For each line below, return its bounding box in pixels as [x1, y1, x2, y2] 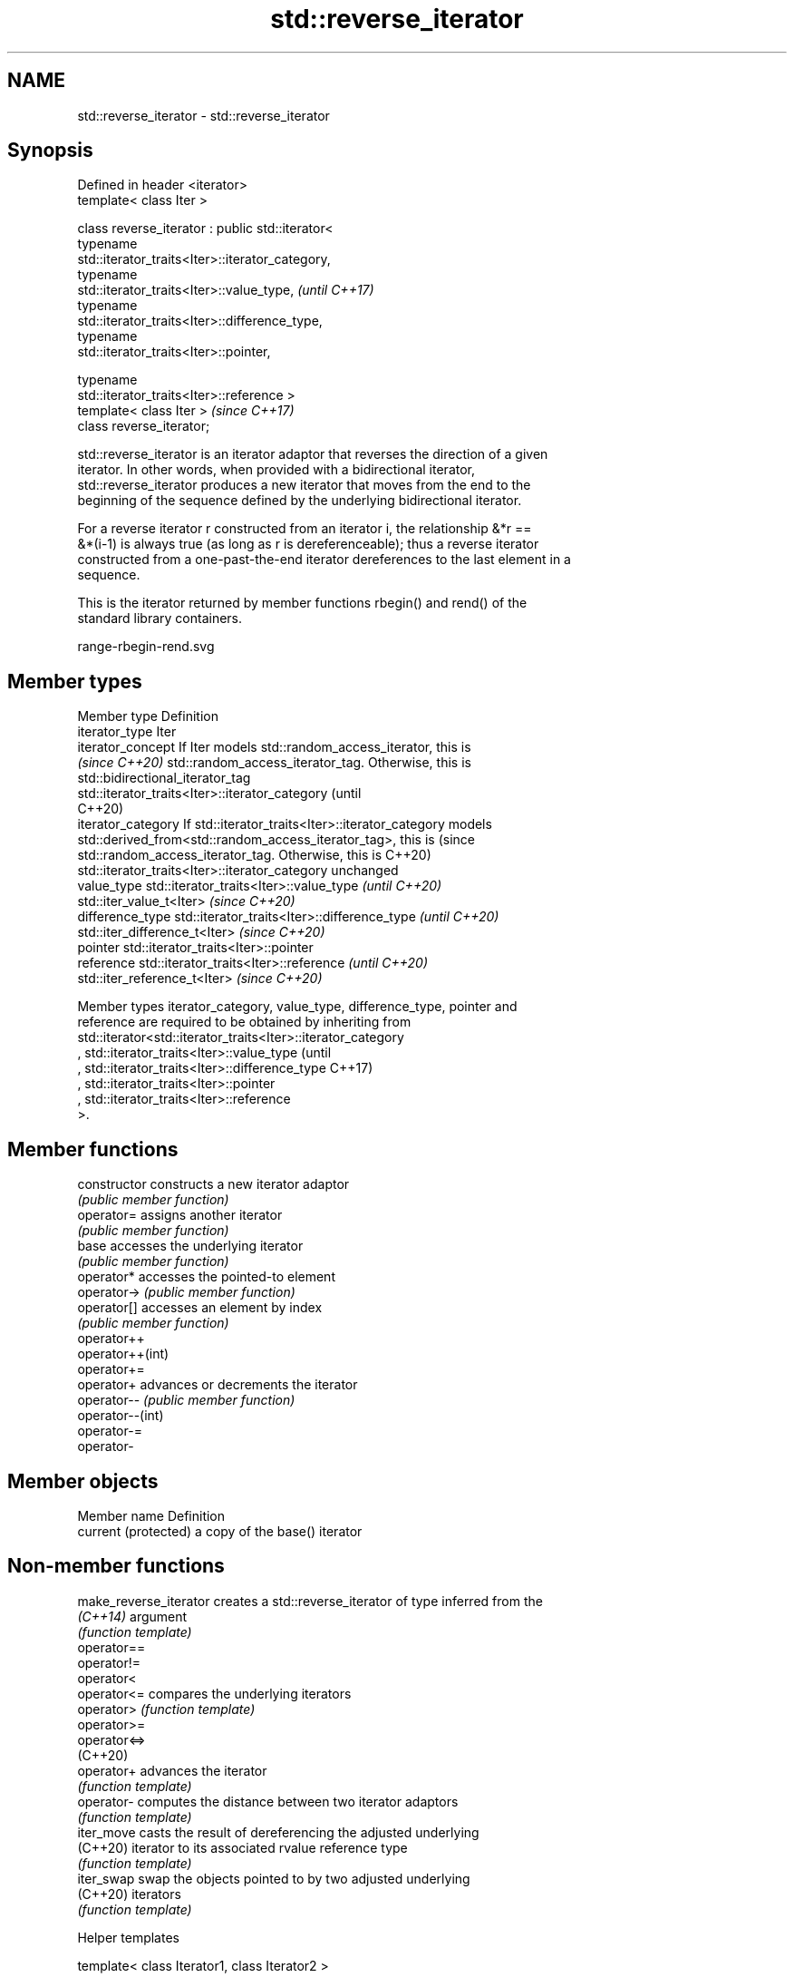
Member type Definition [77, 708, 218, 725]
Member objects [7, 1469, 159, 1493]
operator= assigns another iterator [77, 1207, 283, 1223]
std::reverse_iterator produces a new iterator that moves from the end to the [77, 477, 531, 493]
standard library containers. [77, 610, 243, 627]
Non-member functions [7, 1554, 225, 1578]
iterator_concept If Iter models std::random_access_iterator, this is [77, 739, 471, 755]
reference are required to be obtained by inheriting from [77, 1014, 412, 1030]
